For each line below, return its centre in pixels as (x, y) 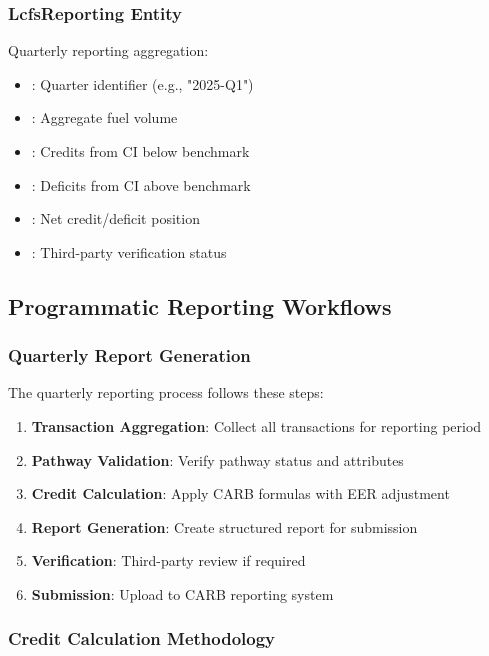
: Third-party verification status (129, 251)
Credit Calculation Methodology (142, 638)
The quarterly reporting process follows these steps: (166, 392)
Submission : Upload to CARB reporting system (182, 593)
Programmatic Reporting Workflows (200, 305)
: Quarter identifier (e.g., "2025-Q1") (142, 83)
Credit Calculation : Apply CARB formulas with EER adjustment (240, 493)
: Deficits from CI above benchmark (141, 184)
